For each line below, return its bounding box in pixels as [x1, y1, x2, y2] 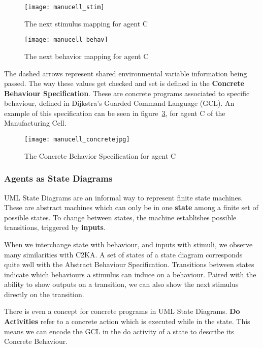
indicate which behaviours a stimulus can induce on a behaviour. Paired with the [4, 269, 256, 279]
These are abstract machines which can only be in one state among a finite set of [4, 202, 258, 213]
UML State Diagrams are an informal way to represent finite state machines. [4, 192, 243, 202]
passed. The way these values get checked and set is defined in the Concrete [4, 78, 244, 89]
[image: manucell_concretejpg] [24, 136, 130, 143]
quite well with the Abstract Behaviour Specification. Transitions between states [4, 259, 254, 270]
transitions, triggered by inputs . [4, 222, 106, 233]
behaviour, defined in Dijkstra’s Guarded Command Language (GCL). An [4, 98, 235, 108]
